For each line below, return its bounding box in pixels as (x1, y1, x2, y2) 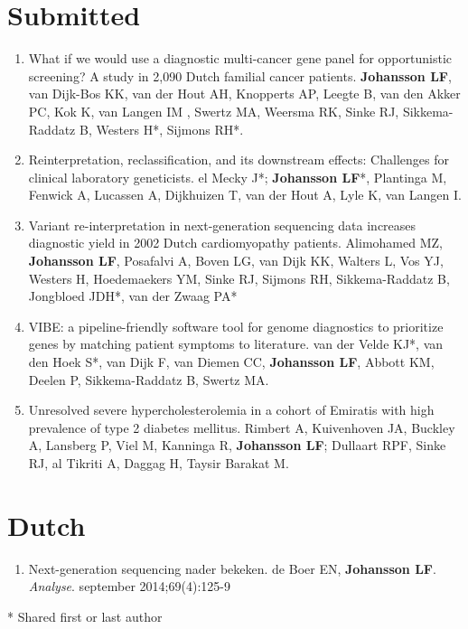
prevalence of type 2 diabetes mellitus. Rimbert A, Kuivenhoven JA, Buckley (28, 418, 455, 437)
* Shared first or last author (7, 606, 163, 625)
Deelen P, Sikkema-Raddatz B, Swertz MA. (28, 370, 269, 389)
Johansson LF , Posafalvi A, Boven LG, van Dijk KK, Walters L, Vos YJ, (28, 251, 444, 270)
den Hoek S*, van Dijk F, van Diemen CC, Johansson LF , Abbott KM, (28, 352, 435, 371)
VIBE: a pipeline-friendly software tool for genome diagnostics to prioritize (28, 316, 444, 335)
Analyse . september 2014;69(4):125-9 (28, 577, 230, 596)
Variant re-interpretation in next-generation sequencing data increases (28, 215, 417, 234)
